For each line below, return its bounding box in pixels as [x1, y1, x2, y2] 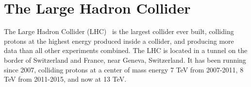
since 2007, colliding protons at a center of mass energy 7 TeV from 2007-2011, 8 [4, 64, 244, 74]
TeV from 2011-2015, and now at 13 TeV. [4, 74, 127, 84]
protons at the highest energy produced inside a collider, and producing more [4, 35, 234, 46]
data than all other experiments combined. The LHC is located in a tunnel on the [4, 45, 248, 55]
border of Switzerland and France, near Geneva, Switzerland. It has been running [4, 54, 246, 65]
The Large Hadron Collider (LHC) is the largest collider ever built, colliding [4, 26, 234, 36]
